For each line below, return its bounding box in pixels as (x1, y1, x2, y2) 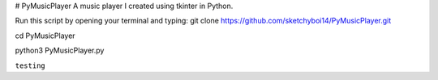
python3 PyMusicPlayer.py (15, 45, 105, 56)
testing (15, 61, 46, 70)
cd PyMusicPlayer (15, 31, 76, 40)
